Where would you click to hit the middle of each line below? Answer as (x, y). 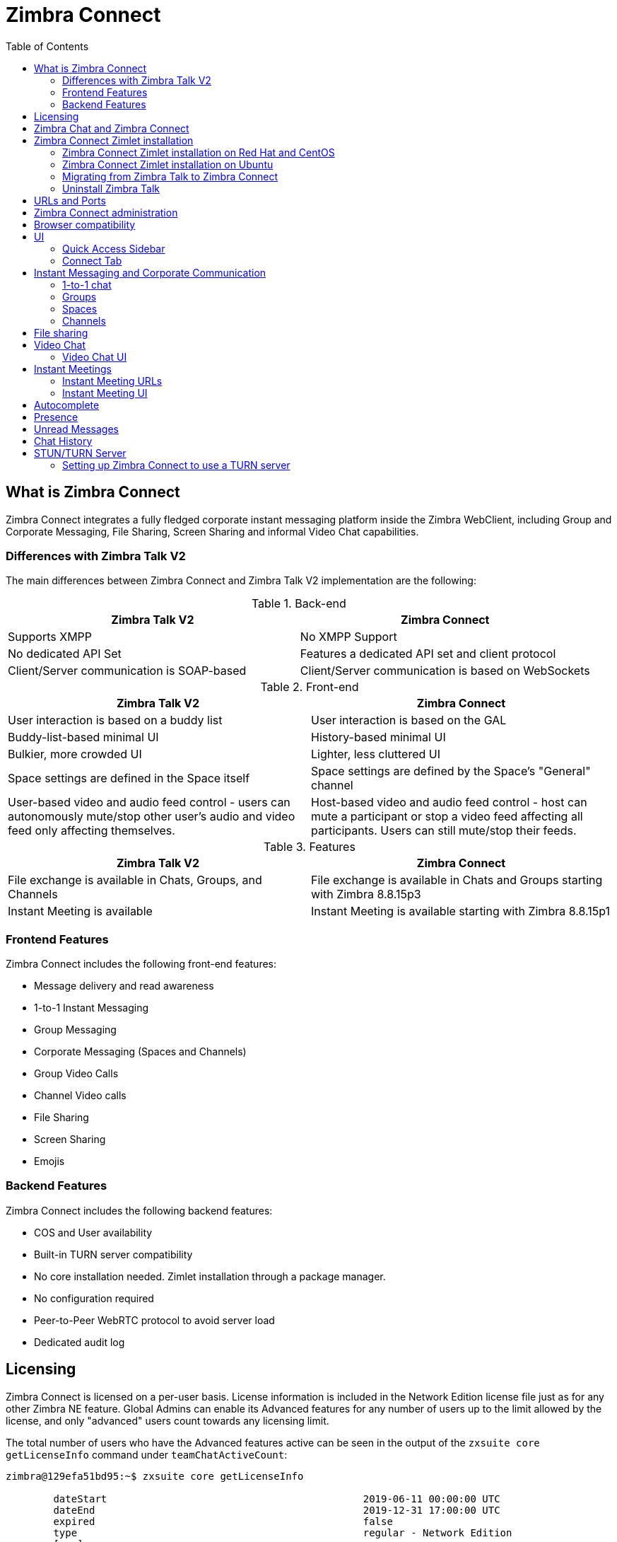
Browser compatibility (85, 224)
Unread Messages (76, 429)
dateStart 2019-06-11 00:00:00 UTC (277, 1498)
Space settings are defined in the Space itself (129, 778)
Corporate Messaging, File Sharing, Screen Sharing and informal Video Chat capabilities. (212, 531)
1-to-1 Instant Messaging (92, 1008)
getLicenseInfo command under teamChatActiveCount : (147, 1454)
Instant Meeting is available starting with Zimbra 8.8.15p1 (460, 911)
